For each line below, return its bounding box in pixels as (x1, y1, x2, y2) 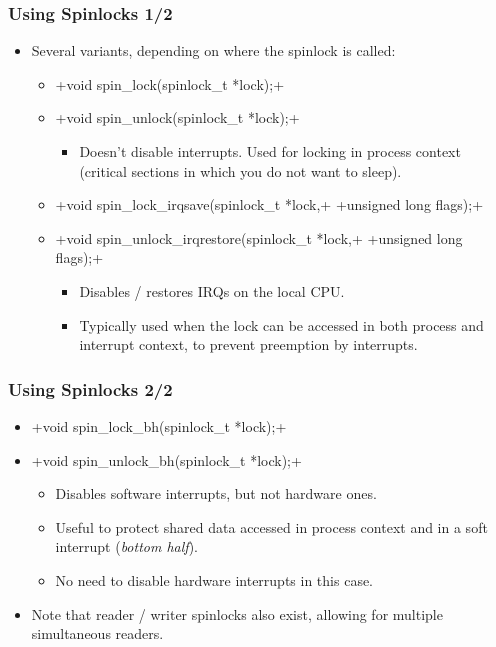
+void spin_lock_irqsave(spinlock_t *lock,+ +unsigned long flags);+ (55, 194, 484, 215)
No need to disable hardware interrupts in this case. (55, 569, 374, 590)
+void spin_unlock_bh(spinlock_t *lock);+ (31, 449, 302, 470)
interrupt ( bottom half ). (55, 536, 198, 557)
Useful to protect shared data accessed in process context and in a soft (55, 516, 488, 537)
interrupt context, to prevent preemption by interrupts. (79, 334, 418, 355)
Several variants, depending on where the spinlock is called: (31, 40, 396, 61)
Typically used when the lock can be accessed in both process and (79, 314, 484, 335)
